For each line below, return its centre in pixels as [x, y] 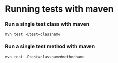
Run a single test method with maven [50, 46]
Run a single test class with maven [47, 24]
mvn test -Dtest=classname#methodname [45, 57]
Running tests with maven [59, 9]
